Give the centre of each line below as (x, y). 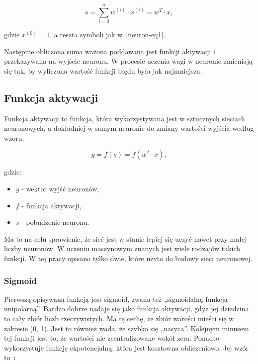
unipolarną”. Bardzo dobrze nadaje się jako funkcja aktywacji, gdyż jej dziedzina (127, 309)
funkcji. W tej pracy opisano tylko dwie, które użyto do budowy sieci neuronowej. (128, 258)
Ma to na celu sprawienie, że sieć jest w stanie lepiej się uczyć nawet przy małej (126, 238)
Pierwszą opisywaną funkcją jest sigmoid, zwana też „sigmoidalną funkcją (116, 299)
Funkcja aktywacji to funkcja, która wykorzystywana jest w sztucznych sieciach (125, 118)
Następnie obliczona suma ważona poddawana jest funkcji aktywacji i (110, 51)
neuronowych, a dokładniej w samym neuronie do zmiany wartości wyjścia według (129, 128)
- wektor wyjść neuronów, (60, 189)
